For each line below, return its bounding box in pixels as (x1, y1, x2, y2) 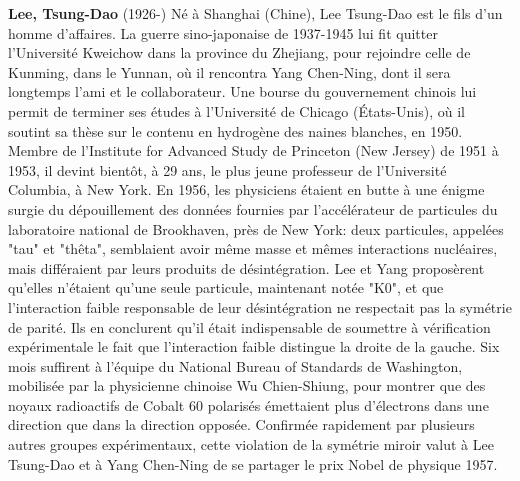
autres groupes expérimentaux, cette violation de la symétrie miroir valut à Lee (8, 434, 494, 455)
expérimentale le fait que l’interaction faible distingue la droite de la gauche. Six (8, 336, 500, 357)
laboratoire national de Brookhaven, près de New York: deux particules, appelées (8, 218, 504, 239)
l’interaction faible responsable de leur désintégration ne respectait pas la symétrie (8, 296, 512, 317)
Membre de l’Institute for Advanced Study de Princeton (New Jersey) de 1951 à (8, 140, 499, 161)
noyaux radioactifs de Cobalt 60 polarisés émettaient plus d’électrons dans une (8, 394, 489, 415)
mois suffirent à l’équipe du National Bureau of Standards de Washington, (8, 355, 463, 376)
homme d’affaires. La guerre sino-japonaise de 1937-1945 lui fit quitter (8, 22, 438, 43)
